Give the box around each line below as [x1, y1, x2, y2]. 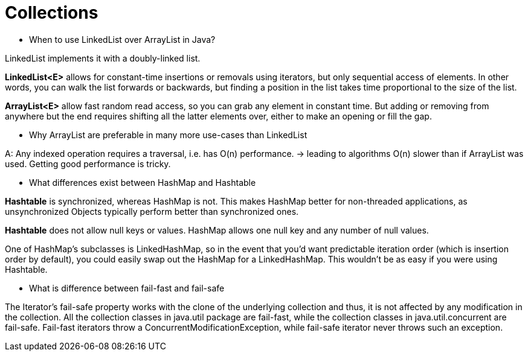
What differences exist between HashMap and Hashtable [29, 177, 256, 188]
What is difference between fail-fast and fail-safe [29, 282, 225, 293]
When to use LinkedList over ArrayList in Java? [29, 34, 216, 45]
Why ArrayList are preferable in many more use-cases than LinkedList [29, 129, 307, 140]
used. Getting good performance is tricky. [5, 158, 171, 169]
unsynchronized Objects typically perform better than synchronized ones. [5, 206, 299, 217]
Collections [5, 2, 98, 23]
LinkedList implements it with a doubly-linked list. [5, 52, 201, 63]
